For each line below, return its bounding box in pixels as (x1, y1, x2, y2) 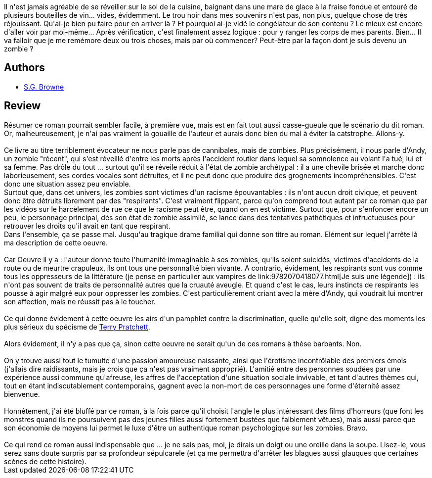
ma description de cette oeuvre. (4, 238, 108, 247)
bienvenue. (4, 389, 40, 398)
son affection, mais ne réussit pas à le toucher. (4, 297, 156, 306)
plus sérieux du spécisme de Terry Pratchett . (4, 322, 150, 331)
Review (4, 99, 41, 112)
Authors (4, 61, 45, 74)
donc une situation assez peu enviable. (4, 179, 131, 188)
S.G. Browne (24, 82, 64, 91)
